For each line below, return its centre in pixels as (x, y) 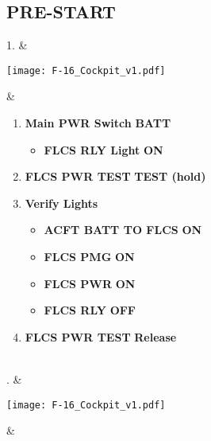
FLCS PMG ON (89, 257)
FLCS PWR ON (90, 283)
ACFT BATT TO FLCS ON (123, 230)
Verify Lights (61, 203)
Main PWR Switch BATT (98, 123)
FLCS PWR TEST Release (101, 336)
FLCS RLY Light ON (104, 149)
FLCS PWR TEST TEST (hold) (115, 176)
